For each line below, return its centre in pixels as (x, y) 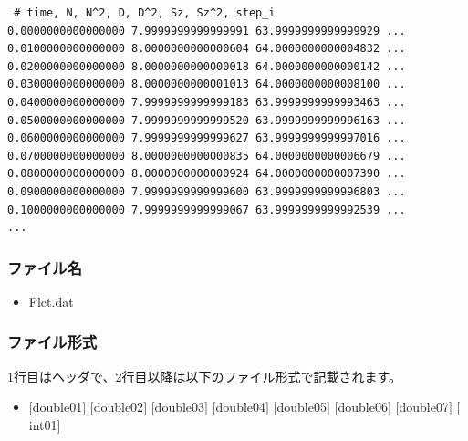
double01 (57, 407)
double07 (424, 407)
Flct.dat (51, 301)
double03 (180, 407)
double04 (241, 407)
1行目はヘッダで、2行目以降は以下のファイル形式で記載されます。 (205, 376)
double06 (363, 407)
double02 (119, 407)
